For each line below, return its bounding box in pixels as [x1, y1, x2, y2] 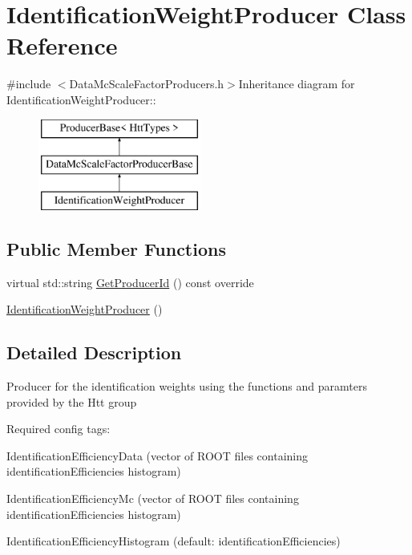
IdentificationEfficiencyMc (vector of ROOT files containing [6, 490, 299, 507]
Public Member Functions [6, 236, 226, 261]
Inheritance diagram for [238, 75, 355, 92]
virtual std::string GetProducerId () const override [6, 273, 254, 290]
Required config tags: [6, 420, 111, 437]
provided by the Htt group [6, 393, 137, 410]
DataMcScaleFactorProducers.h [69, 75, 224, 92]
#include [6, 75, 51, 92]
